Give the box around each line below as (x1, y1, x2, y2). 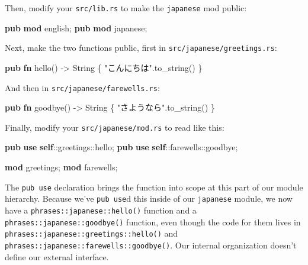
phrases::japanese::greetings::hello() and (5, 227, 178, 240)
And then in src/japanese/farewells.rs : (5, 81, 160, 93)
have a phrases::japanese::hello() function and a (5, 203, 197, 216)
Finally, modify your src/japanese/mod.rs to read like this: (5, 121, 224, 133)
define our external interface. (5, 250, 109, 263)
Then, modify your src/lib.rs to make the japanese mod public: (5, 2, 247, 14)
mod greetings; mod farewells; (5, 161, 118, 173)
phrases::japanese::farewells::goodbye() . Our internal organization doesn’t (5, 238, 297, 251)
